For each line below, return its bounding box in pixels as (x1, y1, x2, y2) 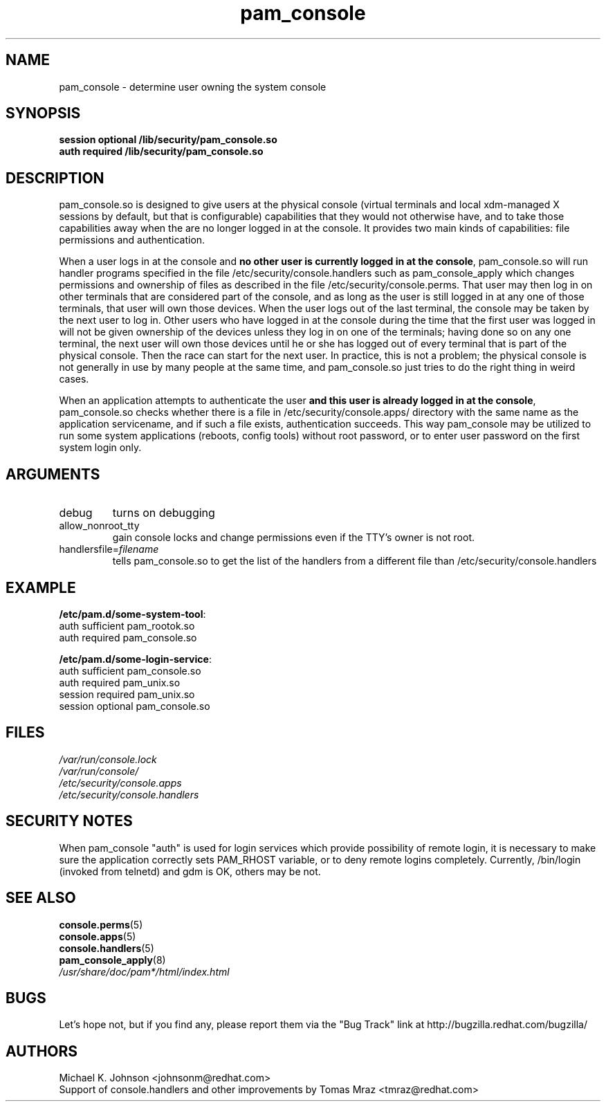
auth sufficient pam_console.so (59, 664, 201, 677)
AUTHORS (6, 1042, 78, 1060)
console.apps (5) (59, 930, 136, 942)
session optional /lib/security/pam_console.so (59, 134, 277, 146)
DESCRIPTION (6, 169, 104, 187)
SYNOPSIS (6, 104, 81, 122)
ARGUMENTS (6, 465, 100, 483)
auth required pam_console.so (59, 631, 197, 643)
